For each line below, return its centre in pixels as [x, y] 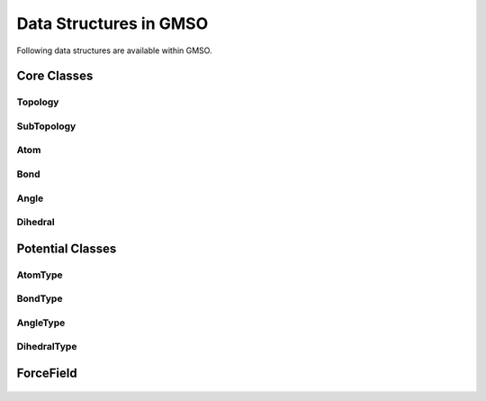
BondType [40, 299]
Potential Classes [67, 248]
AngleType [41, 323]
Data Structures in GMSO [112, 23]
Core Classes [55, 76]
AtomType [40, 275]
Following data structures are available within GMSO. [114, 50]
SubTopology [46, 126]
